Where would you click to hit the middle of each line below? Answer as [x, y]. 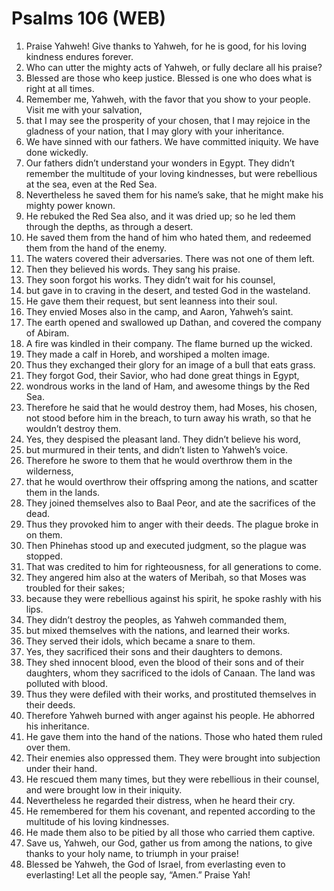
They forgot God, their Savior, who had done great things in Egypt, [162, 375]
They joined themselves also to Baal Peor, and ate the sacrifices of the [170, 503]
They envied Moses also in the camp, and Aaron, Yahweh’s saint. [159, 311]
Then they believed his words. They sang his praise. [133, 269]
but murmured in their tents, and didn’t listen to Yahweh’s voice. [157, 449]
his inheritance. [57, 726]
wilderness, [49, 471]
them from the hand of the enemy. [96, 248]
